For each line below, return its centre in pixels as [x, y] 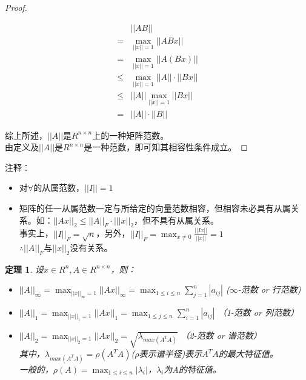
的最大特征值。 [248, 354]
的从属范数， [59, 188]
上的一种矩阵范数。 [131, 135]
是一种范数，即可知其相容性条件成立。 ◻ [166, 147]
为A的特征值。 [192, 369]
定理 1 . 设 [24, 269]
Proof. [16, 7]
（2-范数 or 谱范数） [221, 335]
